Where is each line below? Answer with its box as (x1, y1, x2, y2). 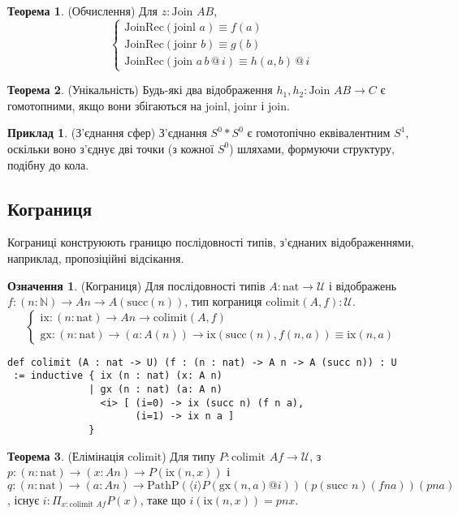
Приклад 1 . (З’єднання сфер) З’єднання (7, 124, 207, 141)
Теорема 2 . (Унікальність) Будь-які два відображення (7, 81, 273, 98)
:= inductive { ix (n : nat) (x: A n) (13, 370, 223, 382)
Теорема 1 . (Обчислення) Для (7, 2, 158, 19)
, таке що (140, 491, 186, 508)
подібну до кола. (7, 156, 89, 173)
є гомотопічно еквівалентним (247, 124, 391, 141)
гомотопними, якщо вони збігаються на (7, 97, 202, 114)
